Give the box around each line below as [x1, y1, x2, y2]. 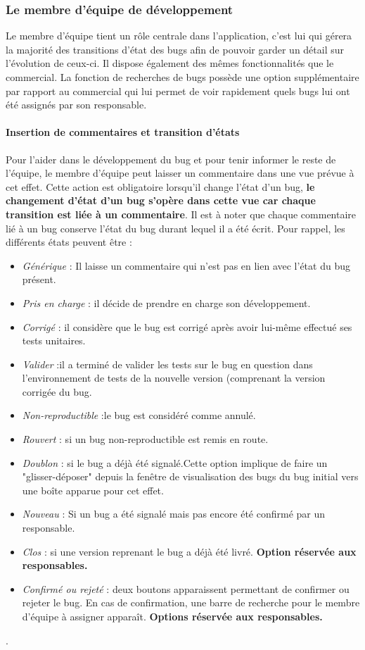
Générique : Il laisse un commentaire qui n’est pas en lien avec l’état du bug [22, 258, 350, 273]
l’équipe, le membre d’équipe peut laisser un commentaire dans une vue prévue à [6, 165, 354, 180]
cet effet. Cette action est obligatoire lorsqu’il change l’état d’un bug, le [6, 179, 315, 194]
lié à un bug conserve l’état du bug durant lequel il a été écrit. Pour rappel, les [6, 220, 345, 235]
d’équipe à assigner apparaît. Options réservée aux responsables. [22, 609, 323, 624]
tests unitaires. [22, 333, 86, 348]
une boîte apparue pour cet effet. [22, 482, 164, 497]
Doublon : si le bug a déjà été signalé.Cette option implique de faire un [22, 455, 328, 470]
